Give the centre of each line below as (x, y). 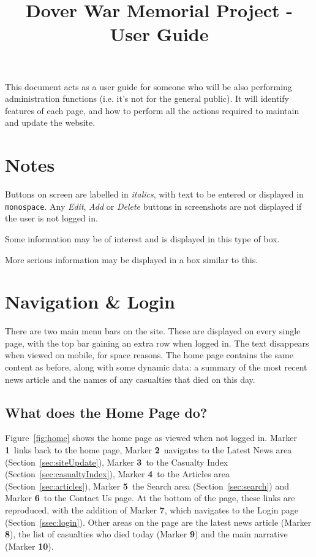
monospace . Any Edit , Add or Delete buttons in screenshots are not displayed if (153, 206)
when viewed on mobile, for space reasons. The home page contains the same (149, 355)
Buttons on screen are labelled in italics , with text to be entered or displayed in (154, 194)
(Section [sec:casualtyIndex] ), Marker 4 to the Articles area (118, 474)
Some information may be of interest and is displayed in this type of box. (142, 238)
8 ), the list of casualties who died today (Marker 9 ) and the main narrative (146, 534)
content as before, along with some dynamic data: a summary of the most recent (156, 367)
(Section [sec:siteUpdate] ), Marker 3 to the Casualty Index (117, 462)
